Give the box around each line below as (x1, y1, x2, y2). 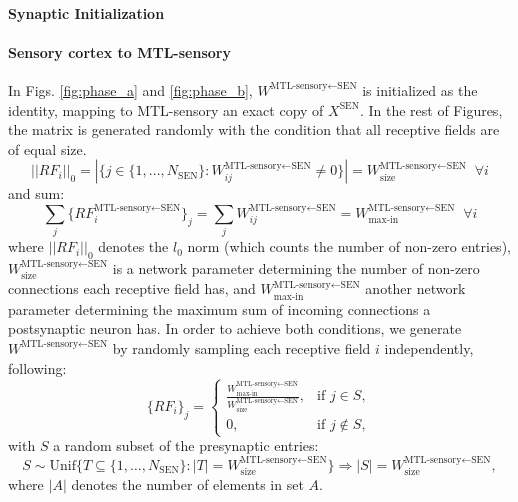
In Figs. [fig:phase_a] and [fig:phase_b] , (8, 79, 253, 100)
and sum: (8, 183, 65, 204)
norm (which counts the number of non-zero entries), (187, 236, 511, 257)
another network (365, 278, 466, 299)
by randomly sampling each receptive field (112, 337, 371, 358)
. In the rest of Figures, (359, 99, 503, 120)
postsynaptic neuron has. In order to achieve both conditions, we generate (8, 318, 462, 339)
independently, (384, 337, 474, 358)
